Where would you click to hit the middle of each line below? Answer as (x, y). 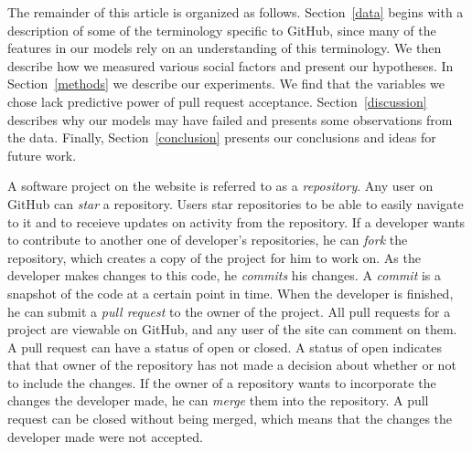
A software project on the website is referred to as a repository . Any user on (220, 186)
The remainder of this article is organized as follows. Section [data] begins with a (236, 12)
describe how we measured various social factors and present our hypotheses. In (231, 65)
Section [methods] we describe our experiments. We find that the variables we (226, 84)
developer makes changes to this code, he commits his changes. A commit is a (225, 275)
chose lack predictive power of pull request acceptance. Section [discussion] (217, 101)
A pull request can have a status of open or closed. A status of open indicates (225, 347)
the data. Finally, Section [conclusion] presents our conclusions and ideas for (222, 137)
